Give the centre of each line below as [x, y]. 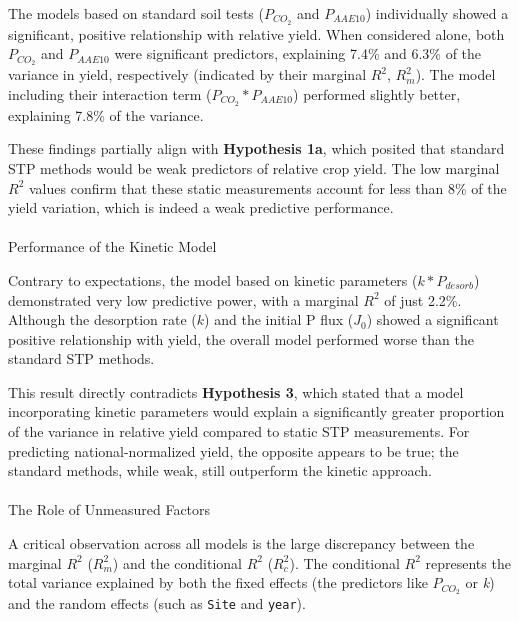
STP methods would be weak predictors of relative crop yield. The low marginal [254, 167]
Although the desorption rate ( [102, 319]
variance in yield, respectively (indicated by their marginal [187, 74]
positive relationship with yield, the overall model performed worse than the [241, 338]
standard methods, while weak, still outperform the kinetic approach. [220, 470]
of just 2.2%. [423, 299]
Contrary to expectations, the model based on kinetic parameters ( [213, 279]
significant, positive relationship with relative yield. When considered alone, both [256, 33]
